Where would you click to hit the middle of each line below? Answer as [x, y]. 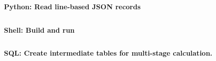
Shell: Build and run [39, 30]
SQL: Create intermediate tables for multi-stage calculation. [108, 53]
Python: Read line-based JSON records [72, 6]
